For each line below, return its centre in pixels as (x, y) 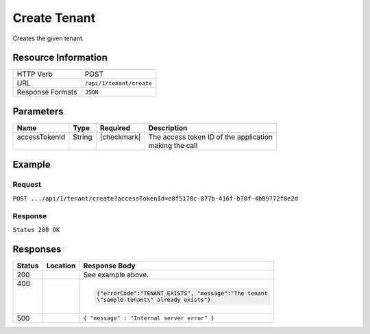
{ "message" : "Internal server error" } (149, 318)
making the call (173, 145)
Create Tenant (54, 18)
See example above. (116, 274)
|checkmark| (120, 137)
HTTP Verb (35, 74)
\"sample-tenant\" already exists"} (153, 299)
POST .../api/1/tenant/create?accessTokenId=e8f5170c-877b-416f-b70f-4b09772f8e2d (155, 198)
